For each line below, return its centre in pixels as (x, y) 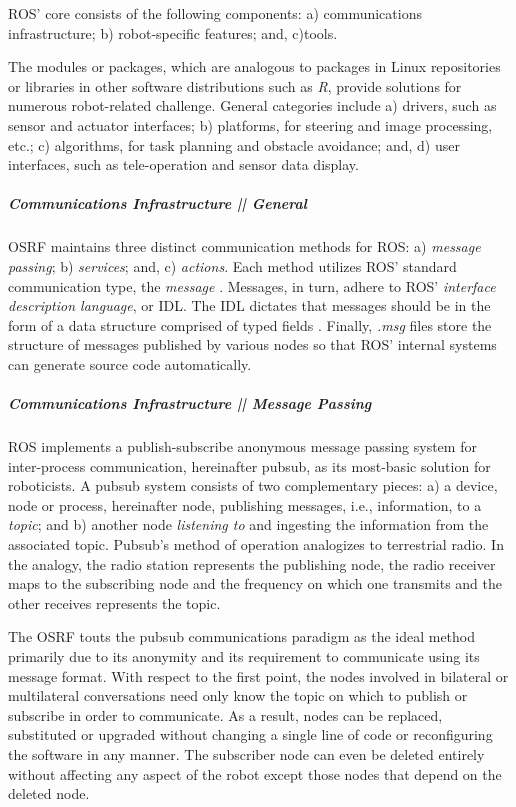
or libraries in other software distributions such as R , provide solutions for (235, 85)
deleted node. (49, 793)
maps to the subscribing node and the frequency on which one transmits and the (255, 583)
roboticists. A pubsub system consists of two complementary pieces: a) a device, (253, 485)
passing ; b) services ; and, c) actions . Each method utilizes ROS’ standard (232, 265)
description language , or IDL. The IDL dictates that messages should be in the (249, 305)
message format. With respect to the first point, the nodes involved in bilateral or (258, 675)
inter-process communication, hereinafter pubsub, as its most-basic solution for (249, 465)
